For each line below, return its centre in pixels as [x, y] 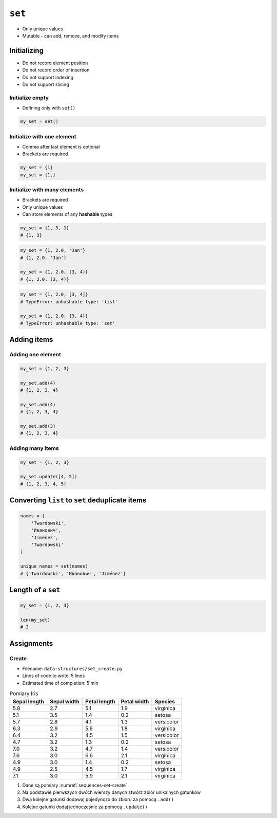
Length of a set [35, 589]
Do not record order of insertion [56, 70]
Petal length [100, 701]
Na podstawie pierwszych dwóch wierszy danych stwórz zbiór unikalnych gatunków [112, 792]
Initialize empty [29, 98]
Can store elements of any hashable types [67, 214]
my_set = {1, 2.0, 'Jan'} [53, 250]
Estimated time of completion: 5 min [60, 683]
